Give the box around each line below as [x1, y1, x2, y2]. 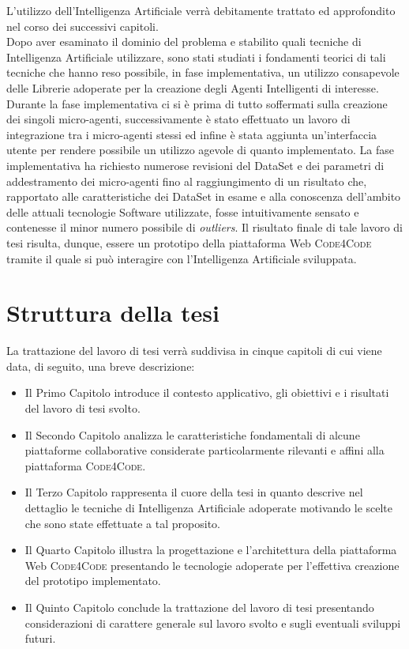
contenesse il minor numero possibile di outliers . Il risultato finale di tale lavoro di [6, 219, 403, 236]
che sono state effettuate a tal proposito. [24, 515, 220, 531]
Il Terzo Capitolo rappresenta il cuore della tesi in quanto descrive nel [24, 484, 363, 500]
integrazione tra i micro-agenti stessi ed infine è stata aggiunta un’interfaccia [6, 126, 377, 142]
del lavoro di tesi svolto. [24, 400, 141, 416]
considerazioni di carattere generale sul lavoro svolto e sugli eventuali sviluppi [24, 614, 401, 631]
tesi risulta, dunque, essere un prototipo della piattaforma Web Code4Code [6, 234, 372, 251]
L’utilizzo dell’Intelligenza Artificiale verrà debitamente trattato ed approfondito [6, 2, 396, 18]
